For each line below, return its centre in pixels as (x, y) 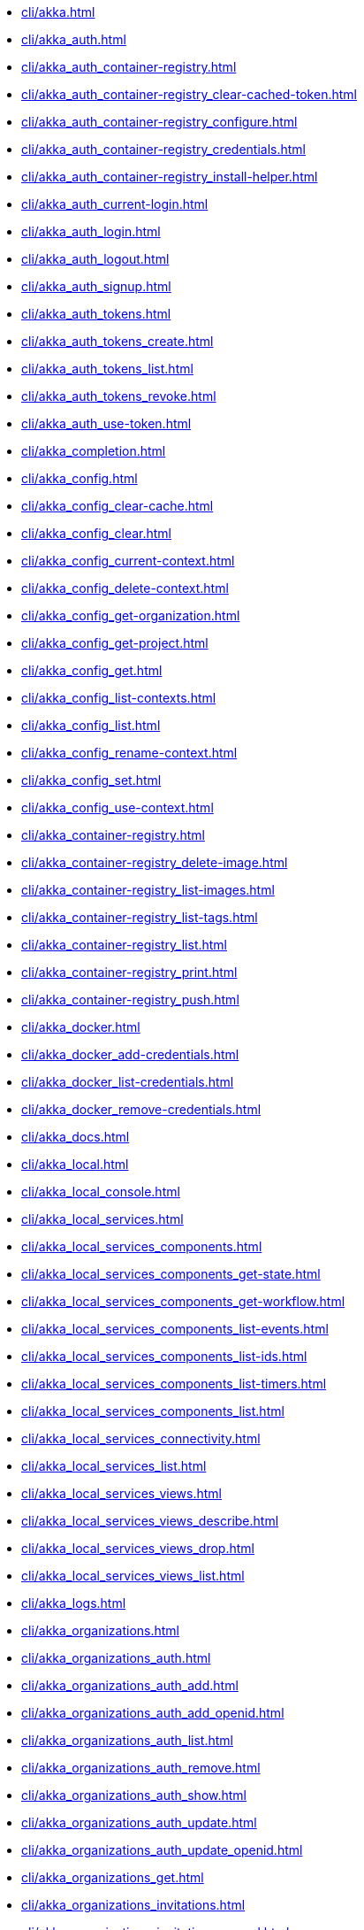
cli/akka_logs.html (74, 1603)
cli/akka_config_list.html (91, 725)
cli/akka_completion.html (94, 451)
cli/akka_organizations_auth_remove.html (141, 1768)
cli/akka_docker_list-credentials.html (128, 1082)
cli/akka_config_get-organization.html (131, 615)
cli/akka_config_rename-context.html (129, 753)
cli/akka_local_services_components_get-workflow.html (183, 1301)
